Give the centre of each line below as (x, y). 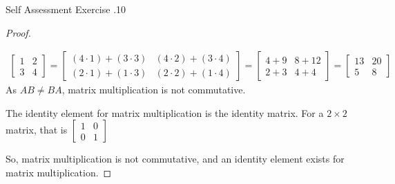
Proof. (18, 32)
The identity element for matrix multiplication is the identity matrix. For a (165, 112)
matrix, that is (37, 130)
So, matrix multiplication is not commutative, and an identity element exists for (175, 159)
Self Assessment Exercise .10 (66, 9)
